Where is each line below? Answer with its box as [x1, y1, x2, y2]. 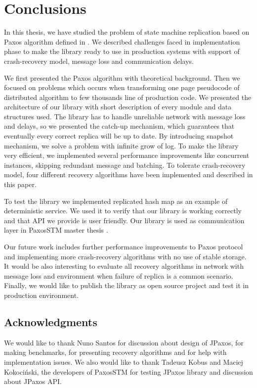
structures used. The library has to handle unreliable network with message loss [4, 111, 246, 121]
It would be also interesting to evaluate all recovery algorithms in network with [4, 261, 244, 271]
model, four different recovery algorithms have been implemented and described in [4, 169, 253, 180]
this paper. [4, 179, 37, 190]
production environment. [4, 290, 79, 300]
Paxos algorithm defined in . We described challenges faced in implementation [4, 36, 240, 47]
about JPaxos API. [4, 376, 62, 387]
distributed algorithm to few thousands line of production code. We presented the [4, 92, 252, 102]
